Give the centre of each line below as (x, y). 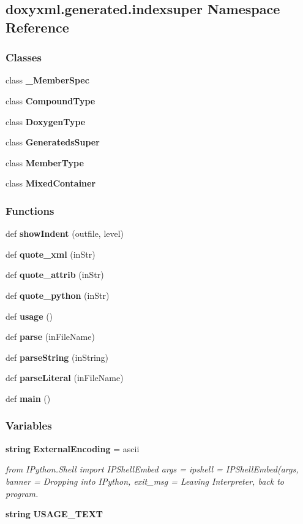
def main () (28, 398)
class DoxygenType (46, 121)
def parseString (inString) (57, 357)
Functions (30, 210)
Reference (37, 27)
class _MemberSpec (47, 80)
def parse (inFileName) (50, 337)
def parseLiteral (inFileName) (65, 378)
